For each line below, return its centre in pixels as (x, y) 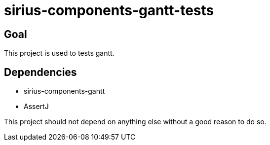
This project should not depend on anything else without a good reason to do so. (135, 122)
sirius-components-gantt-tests (109, 10)
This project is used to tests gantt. (59, 53)
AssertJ (36, 107)
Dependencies (40, 72)
